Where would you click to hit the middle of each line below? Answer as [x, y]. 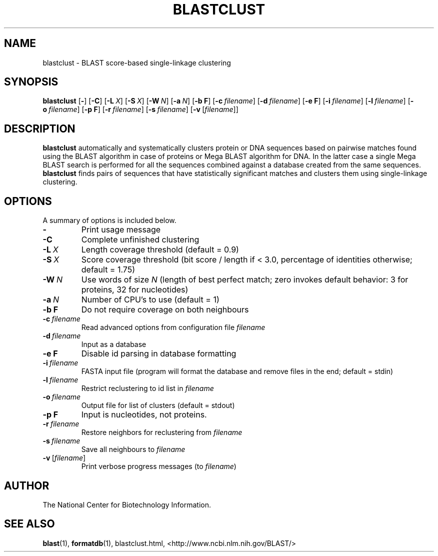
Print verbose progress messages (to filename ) [159, 466]
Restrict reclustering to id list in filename [147, 388]
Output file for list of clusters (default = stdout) [158, 405]
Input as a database [114, 344]
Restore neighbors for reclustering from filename [162, 432]
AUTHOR [27, 485]
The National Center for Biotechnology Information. [127, 504]
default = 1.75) [108, 270]
